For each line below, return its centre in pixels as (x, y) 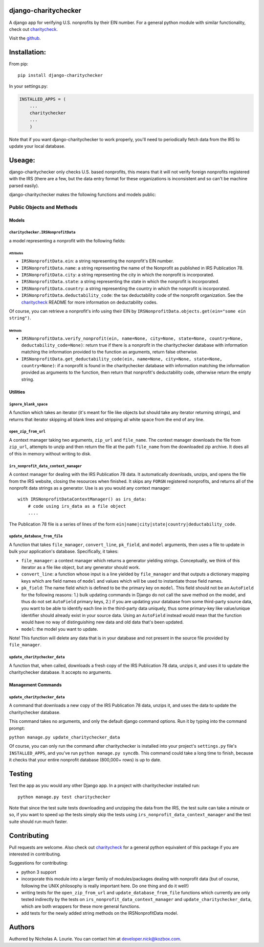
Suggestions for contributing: (39, 863)
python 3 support (39, 872)
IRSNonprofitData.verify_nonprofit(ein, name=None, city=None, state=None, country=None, (132, 338)
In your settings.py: (29, 86)
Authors (22, 927)
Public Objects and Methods (43, 207)
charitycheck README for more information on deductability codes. (89, 302)
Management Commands (35, 685)
